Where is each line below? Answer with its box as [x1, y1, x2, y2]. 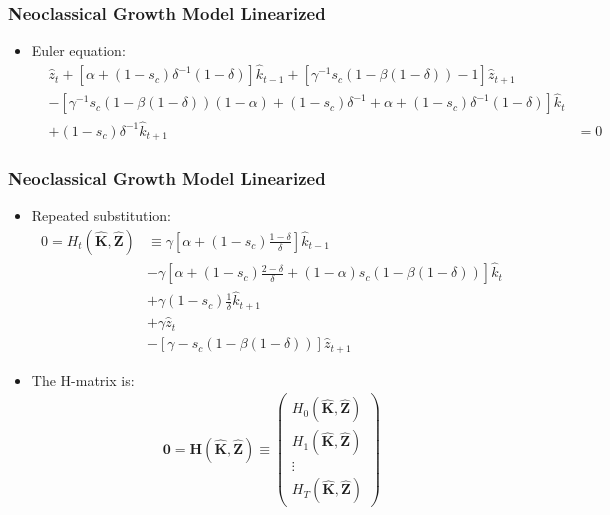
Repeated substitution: [31, 205, 171, 226]
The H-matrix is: [31, 369, 135, 390]
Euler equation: [31, 40, 126, 61]
